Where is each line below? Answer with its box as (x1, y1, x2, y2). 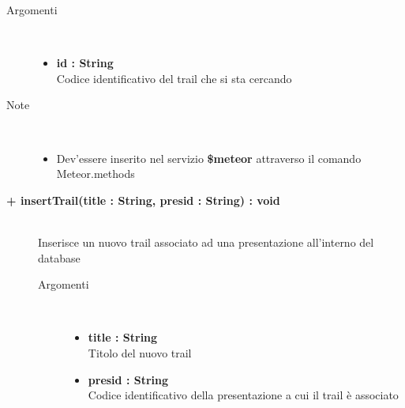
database (38, 249, 81, 266)
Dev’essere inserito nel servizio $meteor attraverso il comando (56, 149, 362, 166)
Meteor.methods (56, 165, 135, 182)
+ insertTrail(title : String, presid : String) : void (6, 191, 280, 208)
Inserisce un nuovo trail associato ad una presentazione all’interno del (38, 233, 374, 250)
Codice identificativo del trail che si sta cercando (56, 70, 292, 86)
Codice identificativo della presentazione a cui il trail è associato (88, 387, 399, 403)
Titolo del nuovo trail (88, 344, 192, 361)
